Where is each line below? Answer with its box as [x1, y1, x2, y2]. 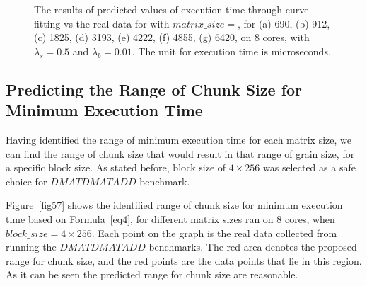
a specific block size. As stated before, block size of [6, 160, 226, 175]
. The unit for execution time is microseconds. [132, 43, 331, 58]
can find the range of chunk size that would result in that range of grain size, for [6, 146, 355, 161]
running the [6, 239, 57, 254]
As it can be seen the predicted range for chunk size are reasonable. [6, 267, 298, 282]
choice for [6, 173, 47, 188]
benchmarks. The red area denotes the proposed [148, 239, 357, 254]
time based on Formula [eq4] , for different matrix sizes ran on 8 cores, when [6, 211, 335, 226]
